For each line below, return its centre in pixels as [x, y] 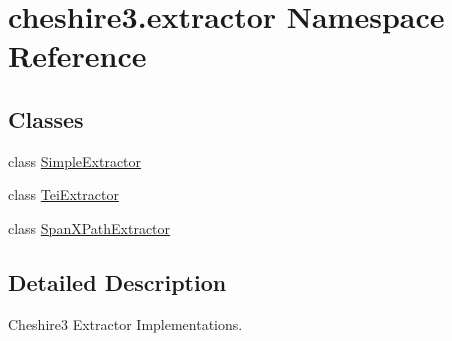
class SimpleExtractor [75, 160]
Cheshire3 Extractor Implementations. [125, 323]
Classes [46, 118]
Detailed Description [117, 281]
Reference [77, 55]
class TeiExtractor [63, 194]
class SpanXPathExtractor [89, 227]
